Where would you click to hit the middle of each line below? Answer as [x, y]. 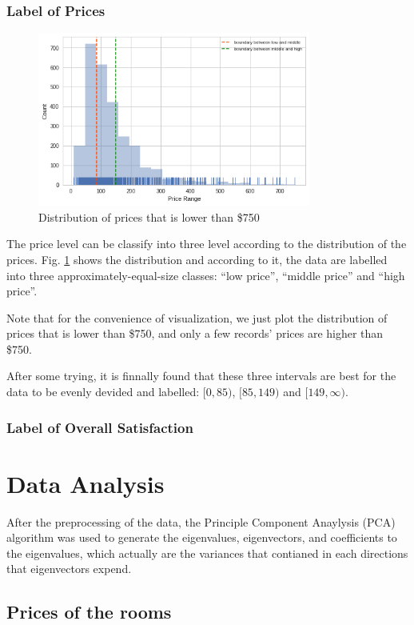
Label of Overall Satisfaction [100, 427]
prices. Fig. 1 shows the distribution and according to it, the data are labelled [197, 259]
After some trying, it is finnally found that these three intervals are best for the [201, 376]
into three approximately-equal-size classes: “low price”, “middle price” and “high [206, 275]
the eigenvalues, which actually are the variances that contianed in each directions [207, 553]
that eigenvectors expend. [69, 569]
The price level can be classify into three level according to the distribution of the [207, 244]
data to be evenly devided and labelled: [103, 392]
